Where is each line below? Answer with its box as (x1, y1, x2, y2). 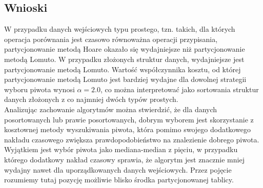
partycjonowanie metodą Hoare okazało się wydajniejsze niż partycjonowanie (4, 44, 245, 54)
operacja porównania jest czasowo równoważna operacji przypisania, (4, 33, 218, 44)
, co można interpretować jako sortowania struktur (100, 83, 259, 94)
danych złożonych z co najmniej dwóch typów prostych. (4, 94, 178, 105)
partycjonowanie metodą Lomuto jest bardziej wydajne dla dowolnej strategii (4, 74, 247, 85)
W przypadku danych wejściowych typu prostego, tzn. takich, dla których (4, 24, 235, 34)
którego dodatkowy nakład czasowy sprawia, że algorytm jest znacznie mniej (4, 154, 245, 164)
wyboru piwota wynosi (4, 83, 75, 94)
